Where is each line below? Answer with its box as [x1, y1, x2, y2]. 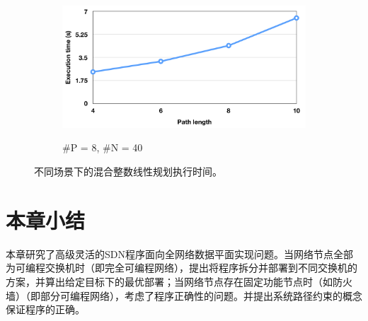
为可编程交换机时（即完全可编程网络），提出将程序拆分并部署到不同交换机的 [6, 260, 357, 275]
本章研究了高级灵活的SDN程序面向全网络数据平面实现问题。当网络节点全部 [6, 246, 353, 261]
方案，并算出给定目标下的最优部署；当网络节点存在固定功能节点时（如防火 [6, 274, 352, 288]
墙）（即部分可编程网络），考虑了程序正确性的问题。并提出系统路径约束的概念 [6, 288, 362, 303]
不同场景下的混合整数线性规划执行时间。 [34, 164, 222, 179]
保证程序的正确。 [6, 302, 85, 317]
